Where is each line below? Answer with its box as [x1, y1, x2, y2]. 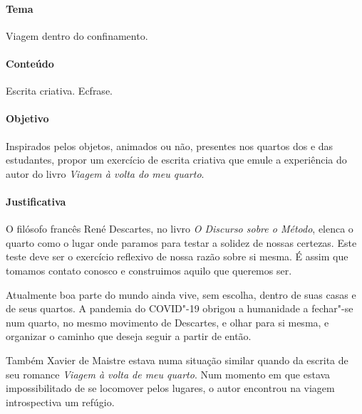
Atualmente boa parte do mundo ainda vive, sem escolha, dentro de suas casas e [6, 287, 356, 302]
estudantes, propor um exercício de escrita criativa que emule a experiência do [6, 152, 347, 167]
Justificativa [6, 193, 66, 208]
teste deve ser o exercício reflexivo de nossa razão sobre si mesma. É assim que [6, 249, 348, 264]
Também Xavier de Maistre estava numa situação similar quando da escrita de [6, 352, 348, 367]
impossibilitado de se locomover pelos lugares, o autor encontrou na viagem [6, 381, 335, 396]
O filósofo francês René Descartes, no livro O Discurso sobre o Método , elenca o [6, 221, 353, 236]
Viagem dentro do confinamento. [6, 28, 148, 43]
